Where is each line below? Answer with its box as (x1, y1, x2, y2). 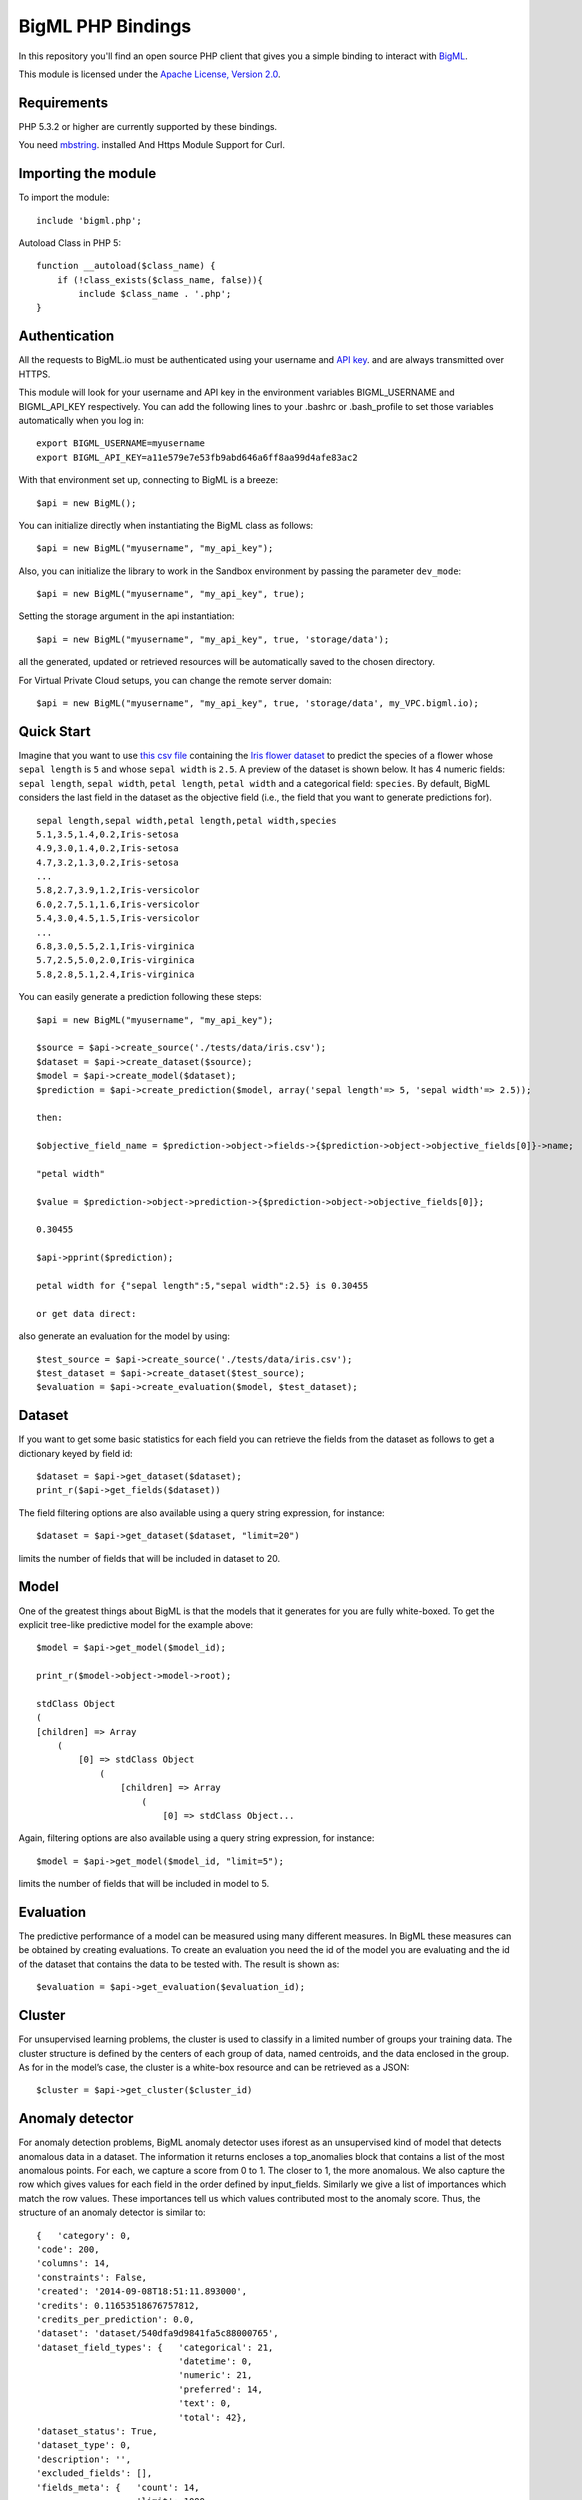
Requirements (18, 94, 109, 111)
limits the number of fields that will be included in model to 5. (18, 1878, 270, 1890)
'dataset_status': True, (36, 2426, 158, 2437)
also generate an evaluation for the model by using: (18, 1330, 230, 1342)
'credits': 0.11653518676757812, (36, 2300, 200, 2311)
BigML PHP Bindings (18, 15, 192, 37)
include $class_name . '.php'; (78, 288, 232, 300)
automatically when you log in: (18, 414, 145, 426)
